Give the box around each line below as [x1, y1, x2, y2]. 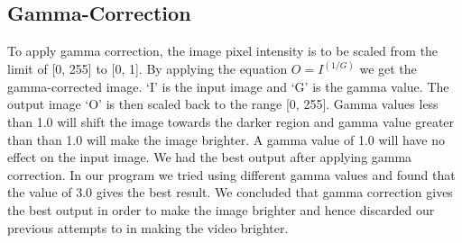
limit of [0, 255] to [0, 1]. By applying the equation [7, 59, 288, 78]
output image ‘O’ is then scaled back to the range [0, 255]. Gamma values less [7, 94, 439, 113]
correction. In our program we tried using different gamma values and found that [7, 165, 456, 184]
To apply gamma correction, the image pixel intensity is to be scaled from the [7, 41, 439, 60]
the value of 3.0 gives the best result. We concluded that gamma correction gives [7, 183, 453, 202]
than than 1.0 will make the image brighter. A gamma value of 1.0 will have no [7, 130, 446, 148]
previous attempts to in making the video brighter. [7, 218, 289, 237]
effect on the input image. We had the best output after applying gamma [7, 148, 412, 166]
